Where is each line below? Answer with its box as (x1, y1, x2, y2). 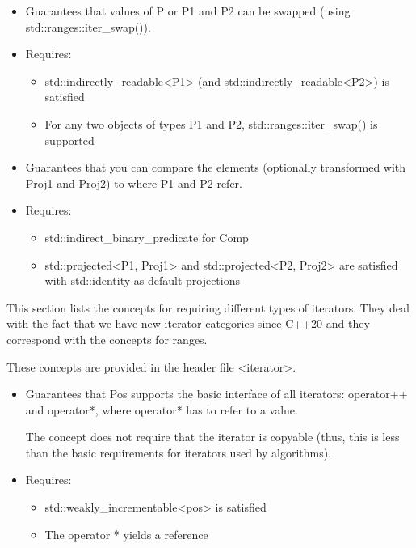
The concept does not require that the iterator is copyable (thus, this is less (25, 428, 400, 445)
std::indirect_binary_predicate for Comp (44, 228, 249, 245)
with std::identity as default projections (44, 272, 241, 289)
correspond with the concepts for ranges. (6, 330, 208, 347)
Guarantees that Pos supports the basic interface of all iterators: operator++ (25, 385, 408, 402)
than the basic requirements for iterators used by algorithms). (25, 444, 332, 461)
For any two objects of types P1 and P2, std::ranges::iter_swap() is (44, 115, 378, 132)
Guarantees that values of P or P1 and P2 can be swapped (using (25, 2, 351, 19)
